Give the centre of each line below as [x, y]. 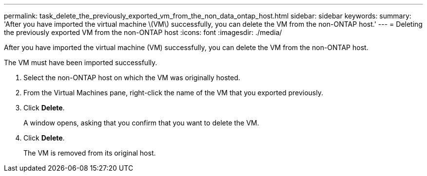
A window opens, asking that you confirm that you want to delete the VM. [141, 123]
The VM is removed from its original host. [90, 153]
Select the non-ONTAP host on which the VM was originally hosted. [132, 78]
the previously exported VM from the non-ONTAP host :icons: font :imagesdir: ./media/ [143, 32]
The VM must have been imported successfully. [81, 62]
